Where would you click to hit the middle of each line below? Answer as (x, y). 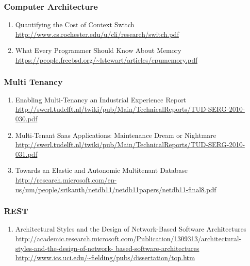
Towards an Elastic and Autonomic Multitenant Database (101, 170)
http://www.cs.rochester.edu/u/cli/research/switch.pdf (97, 34)
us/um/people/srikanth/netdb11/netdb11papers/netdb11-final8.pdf (116, 189)
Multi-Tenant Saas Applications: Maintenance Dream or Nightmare (116, 135)
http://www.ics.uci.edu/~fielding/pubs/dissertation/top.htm (105, 258)
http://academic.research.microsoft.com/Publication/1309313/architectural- (128, 238)
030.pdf (26, 118)
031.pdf (26, 154)
